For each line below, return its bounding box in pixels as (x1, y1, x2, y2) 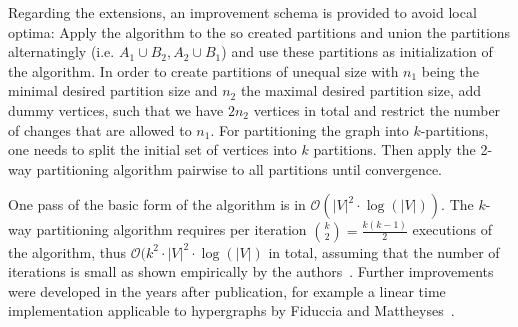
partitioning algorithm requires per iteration (36, 219, 307, 240)
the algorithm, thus (8, 241, 126, 262)
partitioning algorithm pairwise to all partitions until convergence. (36, 158, 442, 179)
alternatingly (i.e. (8, 41, 115, 62)
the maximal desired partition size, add (240, 80, 482, 101)
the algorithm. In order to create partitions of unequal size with (8, 60, 399, 81)
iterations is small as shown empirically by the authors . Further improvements (8, 261, 494, 282)
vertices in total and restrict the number (253, 99, 501, 120)
